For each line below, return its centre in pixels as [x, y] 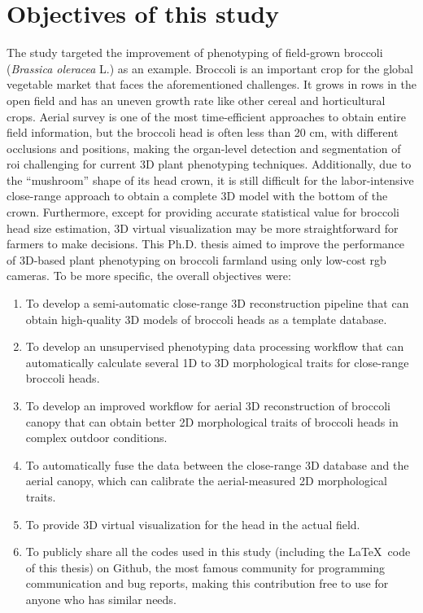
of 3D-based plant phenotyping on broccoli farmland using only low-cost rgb [196, 259]
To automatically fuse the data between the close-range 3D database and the [217, 464]
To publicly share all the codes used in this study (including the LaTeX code [218, 552]
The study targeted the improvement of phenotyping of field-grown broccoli [195, 53]
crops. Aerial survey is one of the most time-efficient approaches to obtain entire [206, 116]
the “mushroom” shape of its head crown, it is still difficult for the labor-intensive [210, 180]
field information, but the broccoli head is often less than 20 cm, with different [203, 132]
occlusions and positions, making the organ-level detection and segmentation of [204, 148]
